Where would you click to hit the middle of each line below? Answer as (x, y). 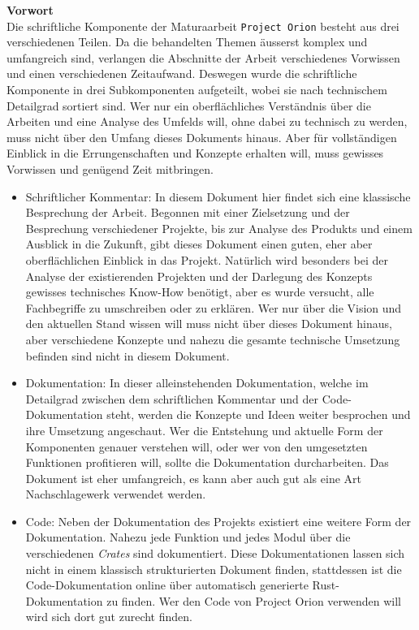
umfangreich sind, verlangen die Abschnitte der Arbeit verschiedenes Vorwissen (203, 57)
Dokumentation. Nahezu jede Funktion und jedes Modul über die (188, 537)
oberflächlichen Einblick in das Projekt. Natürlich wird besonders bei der (207, 259)
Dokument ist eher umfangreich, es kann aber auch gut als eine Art (193, 478)
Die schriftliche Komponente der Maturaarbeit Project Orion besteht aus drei (203, 26)
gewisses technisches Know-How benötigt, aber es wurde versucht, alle (200, 292)
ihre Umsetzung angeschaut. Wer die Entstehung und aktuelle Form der (204, 430)
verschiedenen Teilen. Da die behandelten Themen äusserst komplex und (187, 42)
